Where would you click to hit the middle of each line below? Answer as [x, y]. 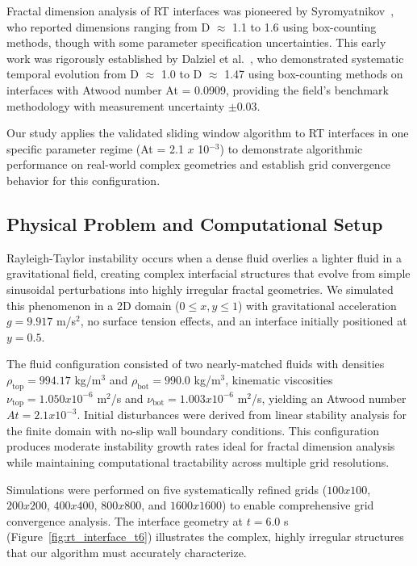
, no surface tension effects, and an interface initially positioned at [244, 321]
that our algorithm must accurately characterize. [127, 552]
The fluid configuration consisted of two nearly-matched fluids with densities [196, 364]
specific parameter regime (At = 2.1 [95, 148]
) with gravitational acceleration [317, 305]
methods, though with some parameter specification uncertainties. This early [196, 42]
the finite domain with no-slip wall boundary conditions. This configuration [193, 430]
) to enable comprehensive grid [298, 505]
